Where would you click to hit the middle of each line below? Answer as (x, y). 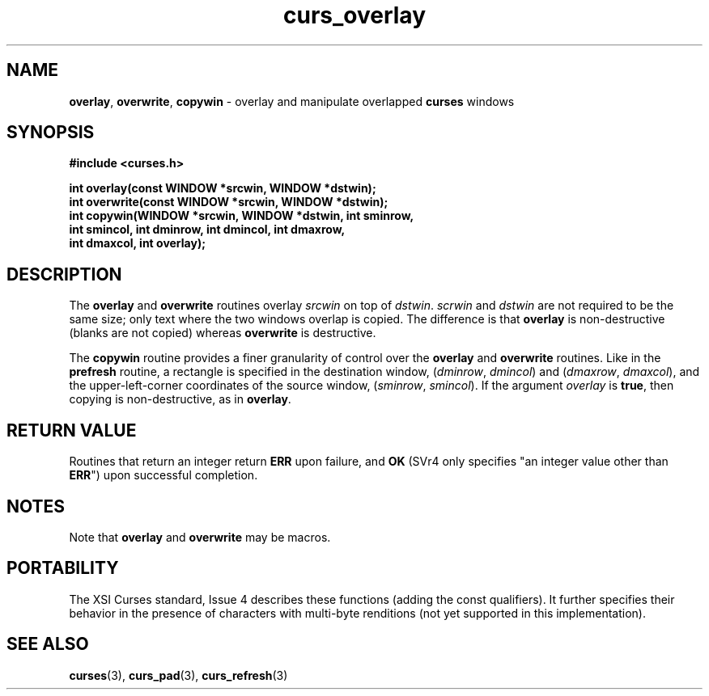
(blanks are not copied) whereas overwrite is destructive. (223, 333)
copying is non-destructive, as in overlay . (180, 399)
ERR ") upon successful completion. (163, 475)
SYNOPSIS (51, 133)
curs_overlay (354, 15)
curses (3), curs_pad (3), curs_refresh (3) (178, 675)
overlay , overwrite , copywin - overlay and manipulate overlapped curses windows (292, 101)
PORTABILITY (63, 568)
